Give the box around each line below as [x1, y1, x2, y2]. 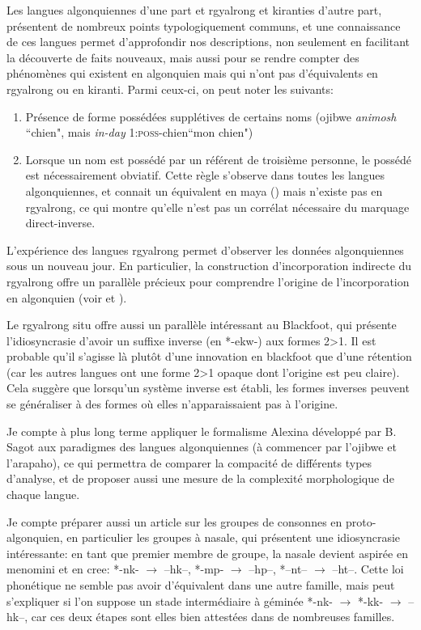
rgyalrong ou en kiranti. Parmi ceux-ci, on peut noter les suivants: [6, 80, 334, 97]
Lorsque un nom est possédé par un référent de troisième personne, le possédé [25, 150, 412, 167]
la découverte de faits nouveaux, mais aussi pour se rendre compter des [6, 49, 359, 66]
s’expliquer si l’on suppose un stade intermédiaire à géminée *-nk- [6, 592, 333, 609]
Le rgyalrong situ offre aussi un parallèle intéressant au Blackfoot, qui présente [6, 316, 397, 333]
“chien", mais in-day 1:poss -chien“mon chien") [25, 124, 253, 141]
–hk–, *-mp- [164, 560, 224, 577]
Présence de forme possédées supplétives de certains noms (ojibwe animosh [25, 108, 397, 125]
